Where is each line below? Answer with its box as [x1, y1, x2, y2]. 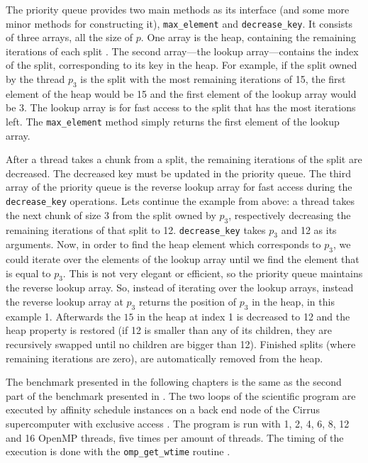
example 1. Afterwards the [6, 308, 121, 323]
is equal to [6, 265, 51, 280]
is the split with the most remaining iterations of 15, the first [80, 72, 346, 87]
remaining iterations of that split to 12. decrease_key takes [6, 222, 266, 237]
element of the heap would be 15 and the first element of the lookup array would [6, 86, 357, 101]
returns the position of [138, 294, 237, 309]
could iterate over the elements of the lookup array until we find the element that [6, 252, 359, 267]
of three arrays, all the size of [6, 30, 133, 45]
